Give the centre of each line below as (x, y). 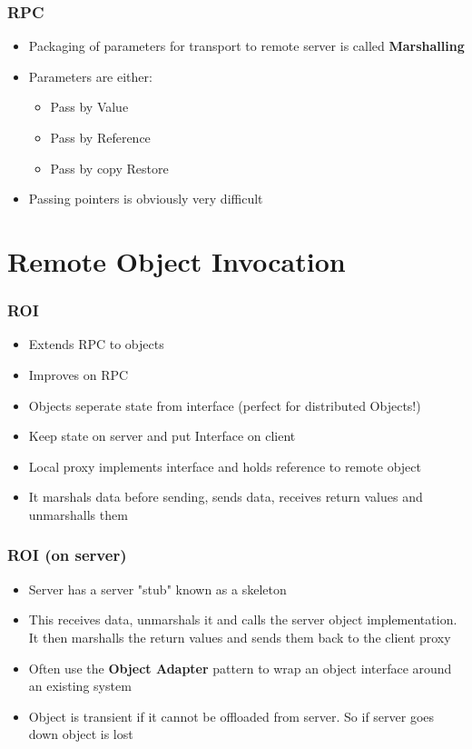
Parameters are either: (90, 76)
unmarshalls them (78, 514)
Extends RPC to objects (96, 344)
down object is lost (81, 734)
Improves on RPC (79, 374)
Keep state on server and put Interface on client (162, 436)
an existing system (80, 686)
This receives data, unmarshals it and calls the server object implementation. (243, 619)
